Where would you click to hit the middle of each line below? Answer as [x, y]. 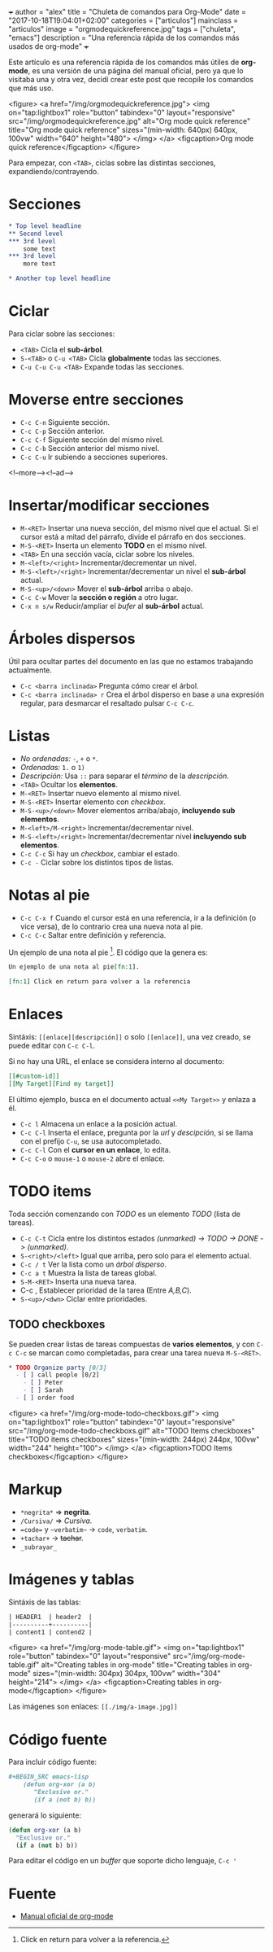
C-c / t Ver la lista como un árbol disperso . [93, 1264]
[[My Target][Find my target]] [61, 1083]
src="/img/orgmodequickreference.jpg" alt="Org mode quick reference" [130, 121]
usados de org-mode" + [49, 46]
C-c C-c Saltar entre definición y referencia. [93, 934]
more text [40, 264]
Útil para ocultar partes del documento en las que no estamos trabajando [131, 661]
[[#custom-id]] [34, 1077]
